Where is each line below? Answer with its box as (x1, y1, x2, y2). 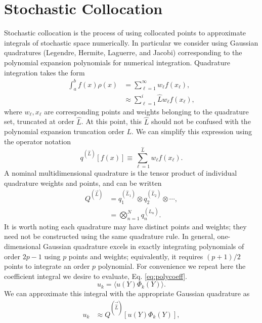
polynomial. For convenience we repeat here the (98, 261, 246, 271)
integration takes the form (4, 67, 85, 77)
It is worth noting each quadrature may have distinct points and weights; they (4, 221, 247, 231)
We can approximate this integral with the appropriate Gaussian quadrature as (4, 288, 250, 299)
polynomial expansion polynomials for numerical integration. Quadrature (4, 57, 230, 67)
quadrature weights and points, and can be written (4, 177, 162, 188)
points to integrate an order (4, 261, 90, 271)
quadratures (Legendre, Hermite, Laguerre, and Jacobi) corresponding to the (4, 47, 242, 58)
